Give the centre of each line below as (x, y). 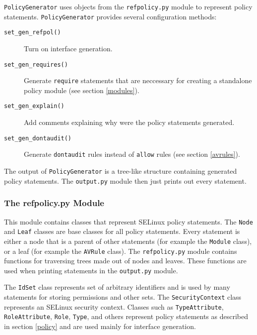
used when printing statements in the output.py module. (91, 270)
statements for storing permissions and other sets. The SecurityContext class (123, 297)
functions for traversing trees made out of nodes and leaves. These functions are (125, 261)
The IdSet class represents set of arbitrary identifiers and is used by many (117, 287)
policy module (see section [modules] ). (82, 90)
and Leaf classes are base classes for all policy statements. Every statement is (122, 231)
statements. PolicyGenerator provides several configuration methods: (110, 16)
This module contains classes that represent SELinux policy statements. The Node (128, 221)
